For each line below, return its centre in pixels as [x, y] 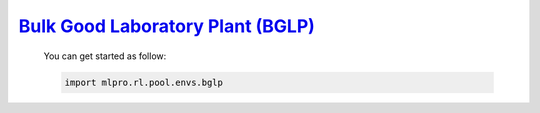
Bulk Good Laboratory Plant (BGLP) [166, 26]
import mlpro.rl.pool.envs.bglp [144, 82]
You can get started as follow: [105, 56]
